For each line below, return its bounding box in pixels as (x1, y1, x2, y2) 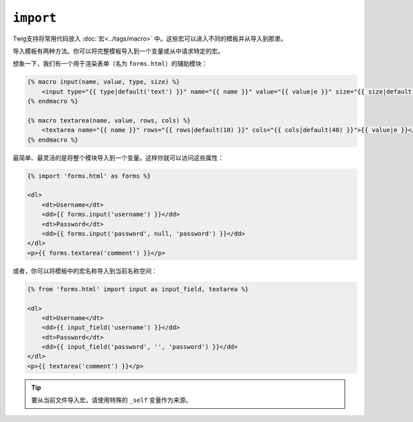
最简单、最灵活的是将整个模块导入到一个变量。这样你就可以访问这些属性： (12, 154, 224, 162)
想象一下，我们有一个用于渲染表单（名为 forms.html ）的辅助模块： (12, 59, 208, 68)
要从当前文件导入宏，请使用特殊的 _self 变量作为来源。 (31, 396, 192, 404)
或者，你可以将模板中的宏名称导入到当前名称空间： (12, 266, 158, 275)
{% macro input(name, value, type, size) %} (27, 78, 180, 86)
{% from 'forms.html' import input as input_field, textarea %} (27, 285, 249, 293)
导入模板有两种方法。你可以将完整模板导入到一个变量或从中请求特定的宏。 (12, 47, 224, 55)
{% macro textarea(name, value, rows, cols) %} (27, 116, 191, 124)
